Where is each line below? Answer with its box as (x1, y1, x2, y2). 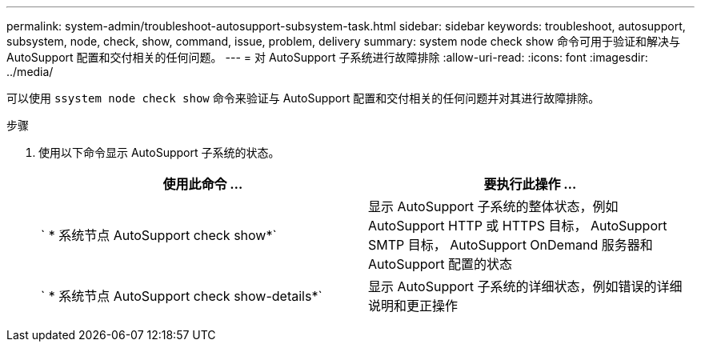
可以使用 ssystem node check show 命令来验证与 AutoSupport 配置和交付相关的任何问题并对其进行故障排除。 (6, 91, 600, 105)
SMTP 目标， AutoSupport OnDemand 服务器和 (368, 237, 653, 253)
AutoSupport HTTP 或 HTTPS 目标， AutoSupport (368, 218, 667, 234)
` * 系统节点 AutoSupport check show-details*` (41, 288, 322, 304)
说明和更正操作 (368, 298, 459, 314)
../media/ (6, 65, 54, 78)
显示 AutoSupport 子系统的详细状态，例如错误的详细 (368, 278, 683, 294)
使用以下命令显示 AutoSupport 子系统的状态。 (38, 146, 280, 159)
